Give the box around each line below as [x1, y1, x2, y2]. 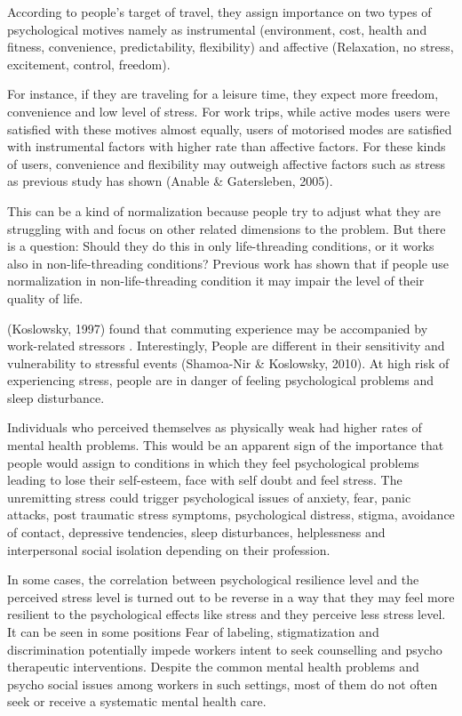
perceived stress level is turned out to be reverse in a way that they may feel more [7, 587, 455, 606]
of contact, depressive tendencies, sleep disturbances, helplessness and [7, 523, 386, 542]
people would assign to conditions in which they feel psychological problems [7, 453, 419, 471]
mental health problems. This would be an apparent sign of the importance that [7, 436, 444, 455]
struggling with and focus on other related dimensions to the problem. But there [7, 219, 446, 237]
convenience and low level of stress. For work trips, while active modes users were [7, 101, 450, 120]
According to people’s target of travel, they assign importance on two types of [7, 3, 432, 20]
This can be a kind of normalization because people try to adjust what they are [7, 201, 442, 220]
